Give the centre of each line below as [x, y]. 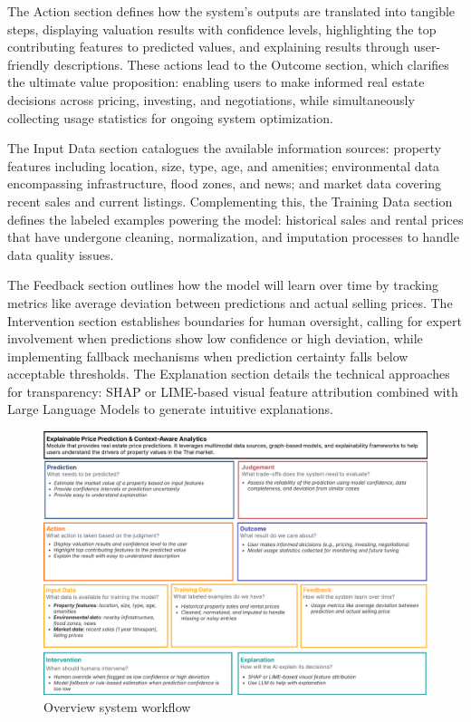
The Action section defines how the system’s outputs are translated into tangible [231, 11]
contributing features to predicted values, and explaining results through [208, 47]
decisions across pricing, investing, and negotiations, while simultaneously [211, 99]
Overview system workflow [117, 707]
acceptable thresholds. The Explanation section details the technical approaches [229, 374]
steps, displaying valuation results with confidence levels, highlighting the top [222, 29]
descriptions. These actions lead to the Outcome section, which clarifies [251, 64]
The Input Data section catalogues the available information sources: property [224, 148]
